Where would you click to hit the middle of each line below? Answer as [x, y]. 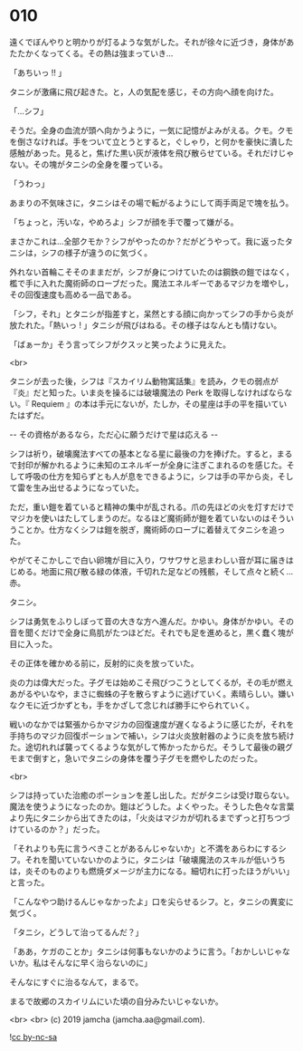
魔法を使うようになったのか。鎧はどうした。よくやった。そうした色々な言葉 [152, 806]
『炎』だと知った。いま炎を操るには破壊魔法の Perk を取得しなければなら [147, 392]
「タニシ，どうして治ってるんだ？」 [76, 932]
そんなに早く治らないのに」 [100, 962]
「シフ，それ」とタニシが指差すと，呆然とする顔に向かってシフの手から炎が [151, 313]
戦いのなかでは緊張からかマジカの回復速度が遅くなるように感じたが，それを [152, 724]
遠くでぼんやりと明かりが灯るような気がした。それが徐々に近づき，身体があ [152, 42]
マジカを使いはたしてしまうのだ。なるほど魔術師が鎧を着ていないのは [140, 518]
